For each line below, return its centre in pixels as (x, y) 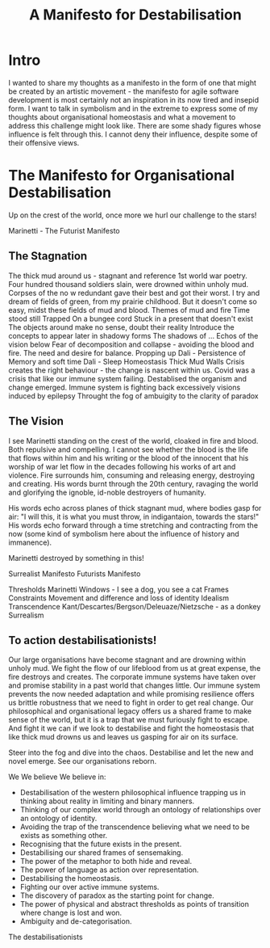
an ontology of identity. (58, 819)
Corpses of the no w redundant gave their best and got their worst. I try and (134, 293)
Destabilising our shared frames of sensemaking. (102, 853)
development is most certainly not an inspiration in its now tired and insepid (134, 99)
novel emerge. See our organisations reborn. (83, 761)
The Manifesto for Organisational (122, 176)
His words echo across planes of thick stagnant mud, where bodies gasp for (135, 508)
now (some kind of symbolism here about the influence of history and (124, 533)
